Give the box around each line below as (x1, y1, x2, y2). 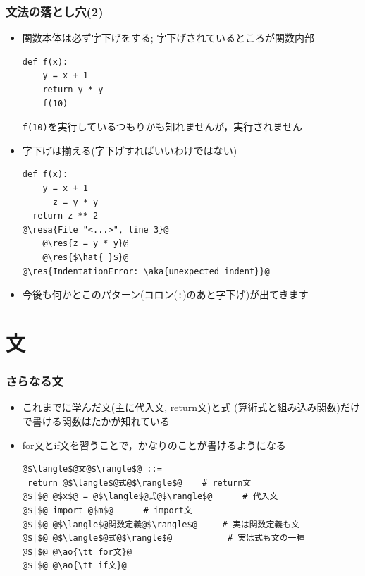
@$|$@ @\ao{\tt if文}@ (22, 560, 127, 571)
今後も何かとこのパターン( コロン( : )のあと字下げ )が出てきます (22, 287, 309, 302)
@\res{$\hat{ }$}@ (42, 252, 129, 262)
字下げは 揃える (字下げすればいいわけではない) (22, 142, 237, 157)
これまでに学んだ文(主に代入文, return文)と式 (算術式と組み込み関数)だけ (22, 400, 361, 415)
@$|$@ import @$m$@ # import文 (22, 505, 192, 515)
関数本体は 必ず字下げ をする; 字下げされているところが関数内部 (22, 30, 314, 45)
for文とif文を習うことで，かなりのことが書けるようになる (22, 437, 286, 452)
